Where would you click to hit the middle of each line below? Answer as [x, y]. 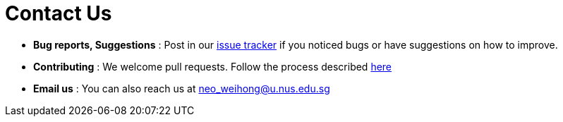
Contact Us [59, 13]
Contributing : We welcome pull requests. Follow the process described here [213, 66]
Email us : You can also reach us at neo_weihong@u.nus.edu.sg [182, 88]
